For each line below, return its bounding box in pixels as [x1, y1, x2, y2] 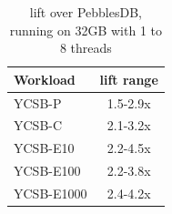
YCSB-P [14, 93, 62, 112]
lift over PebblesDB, [29, 3, 142, 21]
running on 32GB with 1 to [9, 20, 162, 39]
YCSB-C [14, 116, 63, 135]
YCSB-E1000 [14, 184, 87, 202]
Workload [14, 69, 76, 88]
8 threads [59, 38, 112, 57]
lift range [99, 69, 158, 88]
